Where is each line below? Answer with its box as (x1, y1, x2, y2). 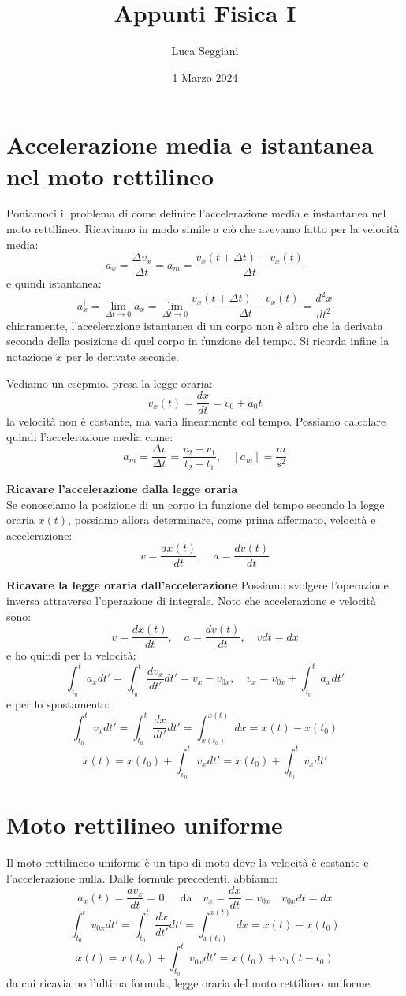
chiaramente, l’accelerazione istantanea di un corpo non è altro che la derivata (6, 317, 383, 333)
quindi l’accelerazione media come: (6, 428, 173, 444)
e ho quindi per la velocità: (6, 647, 136, 663)
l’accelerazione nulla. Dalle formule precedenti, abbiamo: (6, 869, 278, 886)
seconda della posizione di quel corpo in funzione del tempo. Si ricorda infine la (6, 333, 389, 349)
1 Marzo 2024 (172, 69, 238, 85)
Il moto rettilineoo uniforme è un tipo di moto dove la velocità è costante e (6, 854, 369, 871)
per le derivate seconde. (65, 347, 179, 364)
